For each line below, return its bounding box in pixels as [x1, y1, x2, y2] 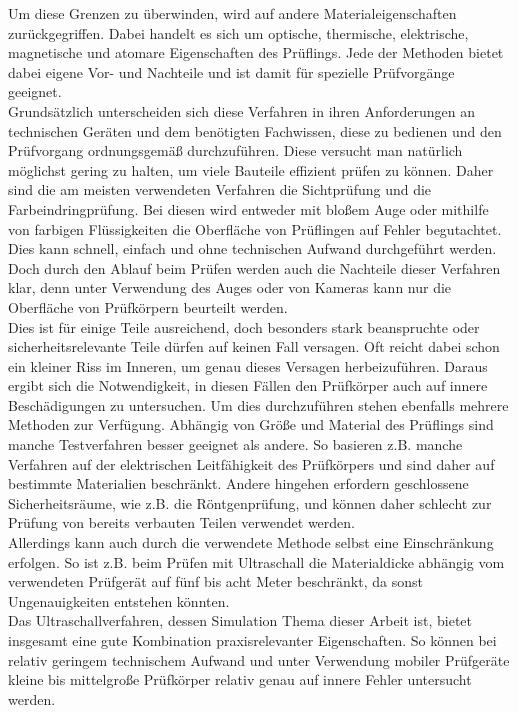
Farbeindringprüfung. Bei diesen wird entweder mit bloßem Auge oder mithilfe [8, 198, 489, 219]
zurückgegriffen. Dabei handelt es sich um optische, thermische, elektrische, [8, 22, 469, 43]
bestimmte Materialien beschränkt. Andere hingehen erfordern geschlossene [8, 473, 469, 494]
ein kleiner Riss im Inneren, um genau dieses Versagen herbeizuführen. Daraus [8, 355, 488, 376]
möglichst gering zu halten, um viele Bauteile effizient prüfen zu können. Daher [8, 159, 494, 180]
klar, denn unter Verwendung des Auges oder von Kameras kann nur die [8, 277, 452, 298]
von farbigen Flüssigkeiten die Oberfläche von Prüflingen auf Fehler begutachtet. [8, 218, 502, 239]
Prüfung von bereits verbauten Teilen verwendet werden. [8, 512, 355, 533]
